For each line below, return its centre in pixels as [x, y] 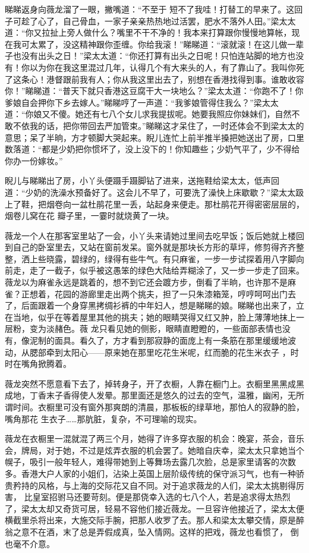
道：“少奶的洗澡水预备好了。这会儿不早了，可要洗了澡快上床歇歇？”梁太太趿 [154, 192]
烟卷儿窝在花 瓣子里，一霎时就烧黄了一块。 [89, 216]
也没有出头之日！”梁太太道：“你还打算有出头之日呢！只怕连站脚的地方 [150, 56]
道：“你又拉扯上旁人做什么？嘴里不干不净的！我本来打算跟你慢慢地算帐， [148, 32]
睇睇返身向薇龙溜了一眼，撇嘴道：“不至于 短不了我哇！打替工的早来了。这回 [154, 9]
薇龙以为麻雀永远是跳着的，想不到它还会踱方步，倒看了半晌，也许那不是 [146, 282]
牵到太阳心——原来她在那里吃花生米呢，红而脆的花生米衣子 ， [168, 352]
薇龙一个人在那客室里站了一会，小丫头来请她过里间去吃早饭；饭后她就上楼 [150, 235]
